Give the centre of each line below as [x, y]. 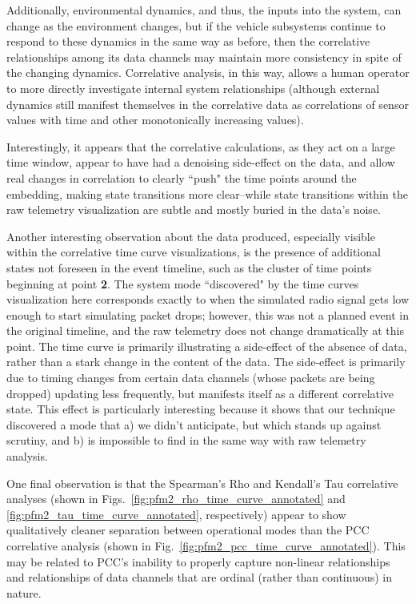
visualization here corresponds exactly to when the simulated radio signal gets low [208, 299]
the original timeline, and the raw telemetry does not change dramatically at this [205, 330]
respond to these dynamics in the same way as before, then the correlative [188, 41]
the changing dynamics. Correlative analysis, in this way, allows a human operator [208, 72]
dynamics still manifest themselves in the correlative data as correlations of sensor [208, 104]
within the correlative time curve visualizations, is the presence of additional [194, 252]
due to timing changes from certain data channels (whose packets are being [191, 378]
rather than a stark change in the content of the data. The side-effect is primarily [206, 362]
